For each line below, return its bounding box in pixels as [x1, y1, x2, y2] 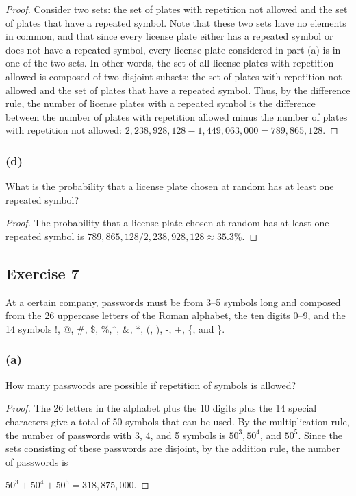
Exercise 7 [5, 262, 79, 283]
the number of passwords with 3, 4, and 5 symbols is [5, 427, 226, 442]
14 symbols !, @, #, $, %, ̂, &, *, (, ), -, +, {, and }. [5, 321, 225, 335]
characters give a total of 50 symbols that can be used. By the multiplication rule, [5, 414, 350, 428]
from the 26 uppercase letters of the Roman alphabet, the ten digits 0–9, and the [5, 308, 346, 322]
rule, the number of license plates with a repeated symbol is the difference [5, 96, 316, 110]
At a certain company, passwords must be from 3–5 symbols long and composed [5, 294, 341, 309]
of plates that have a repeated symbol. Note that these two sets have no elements [5, 15, 346, 29]
